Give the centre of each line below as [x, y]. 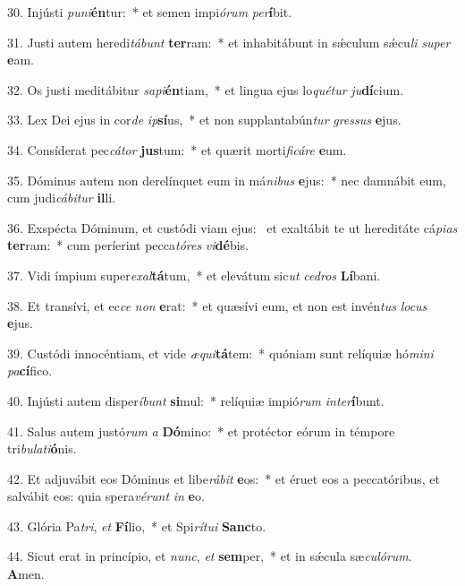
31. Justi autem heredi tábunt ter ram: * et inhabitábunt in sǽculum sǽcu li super [229, 42]
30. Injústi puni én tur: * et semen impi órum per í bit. [150, 12]
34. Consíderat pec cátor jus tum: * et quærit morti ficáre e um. [177, 149]
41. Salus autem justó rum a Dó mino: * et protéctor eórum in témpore [201, 431]
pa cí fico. [30, 371]
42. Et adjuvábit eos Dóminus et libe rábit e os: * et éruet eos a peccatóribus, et [224, 478]
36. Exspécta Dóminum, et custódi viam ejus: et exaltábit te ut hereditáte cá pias [232, 227]
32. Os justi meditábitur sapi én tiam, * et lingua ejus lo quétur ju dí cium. [206, 89]
